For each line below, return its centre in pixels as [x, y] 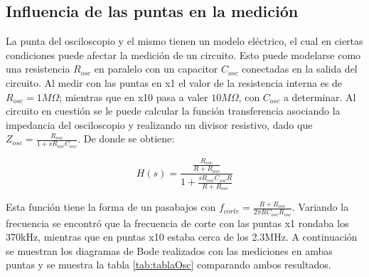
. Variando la [320, 207]
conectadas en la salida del [300, 69]
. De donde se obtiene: [126, 138]
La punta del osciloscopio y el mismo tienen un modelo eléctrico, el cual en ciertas [184, 41]
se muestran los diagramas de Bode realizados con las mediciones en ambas [169, 250]
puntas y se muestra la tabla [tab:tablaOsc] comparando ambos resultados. [169, 265]
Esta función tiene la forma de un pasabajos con [111, 207]
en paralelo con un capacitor [156, 69]
